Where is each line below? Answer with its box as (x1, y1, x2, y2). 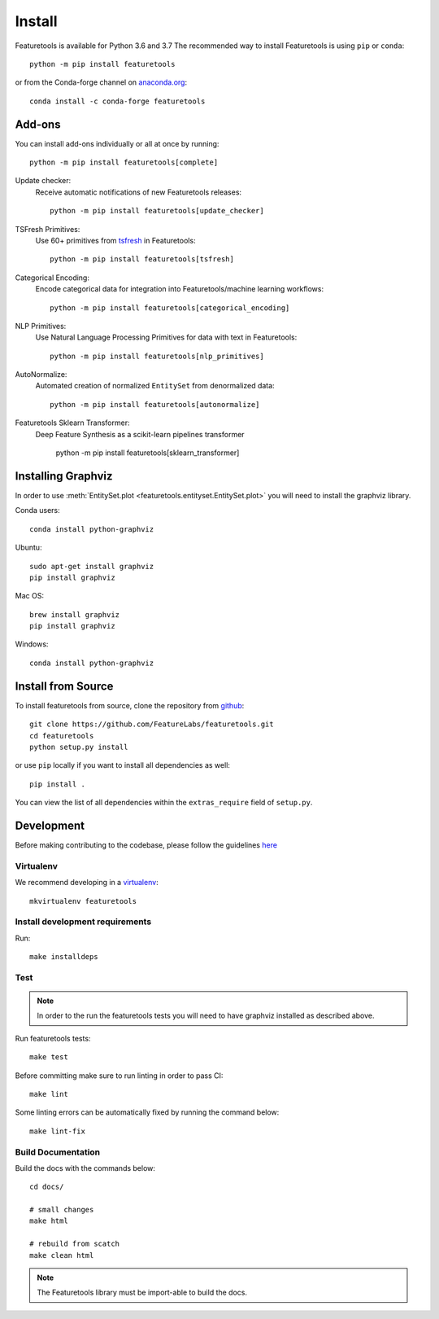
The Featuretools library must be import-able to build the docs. (37, 1287, 248, 1298)
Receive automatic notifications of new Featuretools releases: (35, 187, 242, 197)
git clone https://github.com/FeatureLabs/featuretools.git (29, 720, 274, 729)
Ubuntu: (15, 542, 42, 553)
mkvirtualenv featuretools (29, 896, 137, 905)
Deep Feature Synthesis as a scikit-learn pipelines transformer (35, 429, 245, 439)
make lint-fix (29, 1126, 85, 1136)
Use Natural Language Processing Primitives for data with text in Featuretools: (35, 332, 298, 342)
